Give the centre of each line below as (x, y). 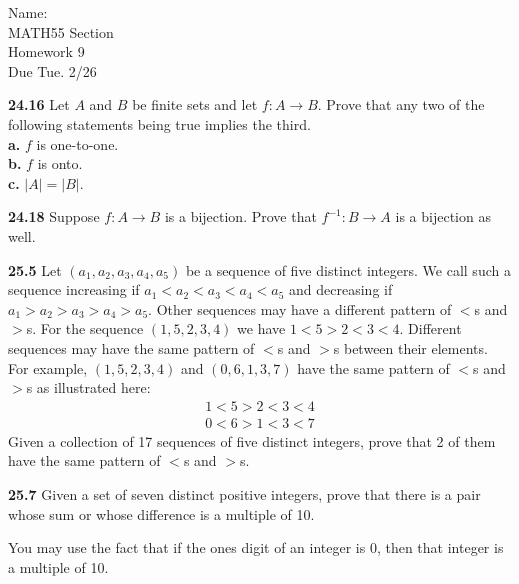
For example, (48, 367)
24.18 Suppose (54, 216)
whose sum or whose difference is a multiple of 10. (161, 513)
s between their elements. (410, 347)
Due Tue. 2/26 (52, 70)
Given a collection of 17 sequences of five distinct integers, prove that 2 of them (252, 440)
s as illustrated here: (88, 387)
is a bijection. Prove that (240, 216)
